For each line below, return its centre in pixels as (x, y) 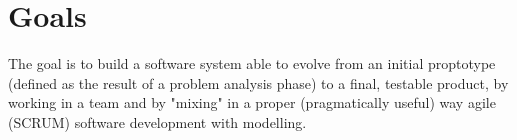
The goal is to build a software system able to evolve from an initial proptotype (252, 63)
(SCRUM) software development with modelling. (157, 121)
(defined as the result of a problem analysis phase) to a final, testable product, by (258, 82)
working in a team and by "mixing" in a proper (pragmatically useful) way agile (252, 102)
